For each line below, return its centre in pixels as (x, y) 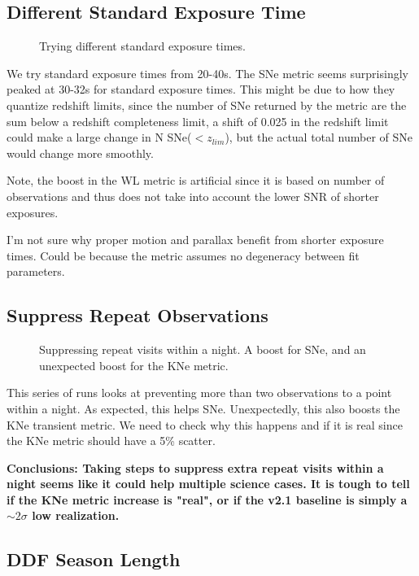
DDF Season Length (94, 559)
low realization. (76, 515)
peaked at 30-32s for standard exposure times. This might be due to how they (201, 89)
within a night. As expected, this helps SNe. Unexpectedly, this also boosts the (203, 408)
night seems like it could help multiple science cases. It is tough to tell (208, 484)
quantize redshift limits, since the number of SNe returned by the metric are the (207, 105)
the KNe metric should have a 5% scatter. (111, 441)
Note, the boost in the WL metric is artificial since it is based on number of (196, 180)
